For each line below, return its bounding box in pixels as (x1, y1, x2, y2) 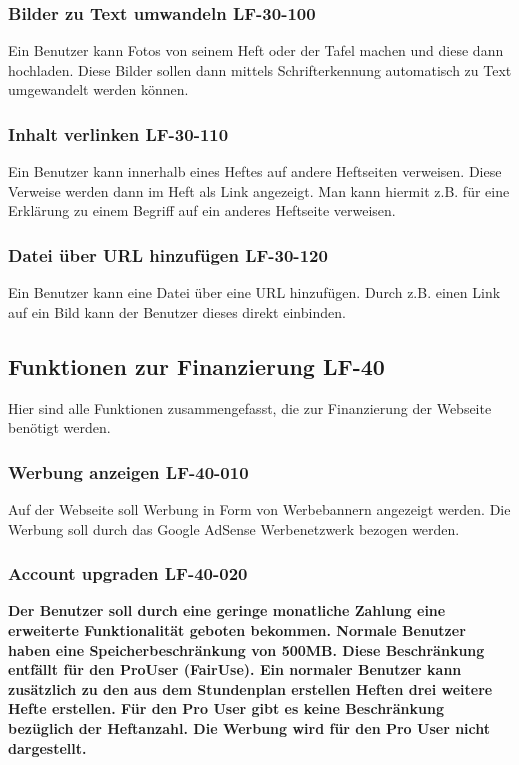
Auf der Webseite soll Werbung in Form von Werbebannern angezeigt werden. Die (8, 499, 511, 520)
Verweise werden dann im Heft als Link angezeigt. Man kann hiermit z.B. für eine (8, 180, 510, 201)
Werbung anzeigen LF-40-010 (8, 459, 249, 484)
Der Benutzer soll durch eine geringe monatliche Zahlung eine (8, 600, 446, 621)
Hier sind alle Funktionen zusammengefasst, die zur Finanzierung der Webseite (8, 397, 492, 418)
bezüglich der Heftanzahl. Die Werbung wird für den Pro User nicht (8, 717, 491, 738)
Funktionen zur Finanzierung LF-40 (8, 350, 385, 381)
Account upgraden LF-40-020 (8, 561, 248, 586)
